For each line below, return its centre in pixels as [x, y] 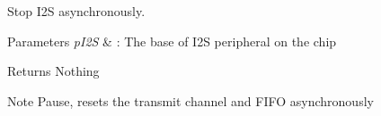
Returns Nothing [53, 71]
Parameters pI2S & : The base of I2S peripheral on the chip [172, 41]
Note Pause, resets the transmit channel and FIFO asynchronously [190, 100]
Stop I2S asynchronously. [76, 11]
